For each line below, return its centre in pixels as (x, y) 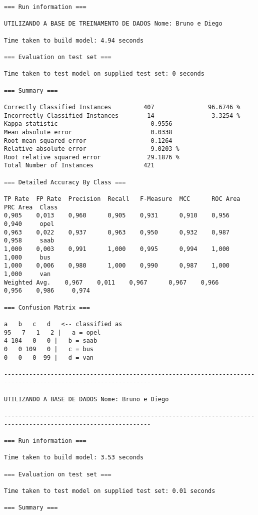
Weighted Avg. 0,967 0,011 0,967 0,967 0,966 (111, 282)
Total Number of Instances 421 (79, 166)
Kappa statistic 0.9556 (88, 124)
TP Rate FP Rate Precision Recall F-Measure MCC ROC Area (122, 199)
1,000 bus (27, 257)
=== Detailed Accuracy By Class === (65, 182)
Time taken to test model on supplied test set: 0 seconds (104, 74)
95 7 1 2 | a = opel (52, 332)
